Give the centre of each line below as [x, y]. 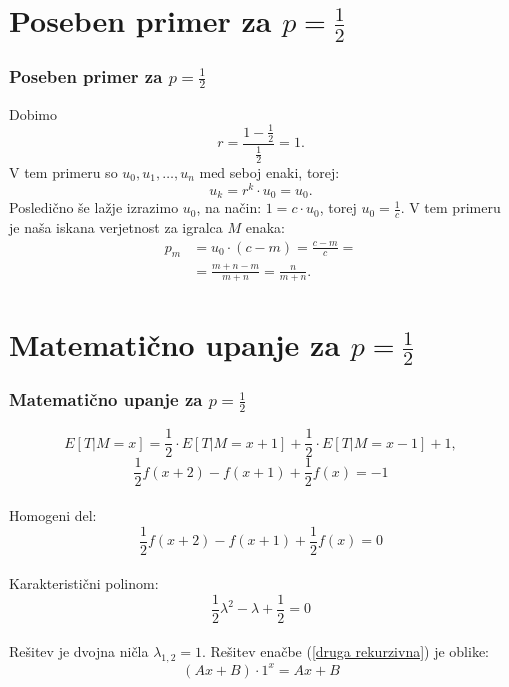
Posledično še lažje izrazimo [94, 207]
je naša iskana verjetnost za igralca [116, 226]
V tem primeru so [63, 171]
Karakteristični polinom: [84, 583]
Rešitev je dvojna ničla [79, 651]
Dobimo [33, 113]
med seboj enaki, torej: [269, 171]
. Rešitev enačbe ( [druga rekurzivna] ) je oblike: [345, 651]
